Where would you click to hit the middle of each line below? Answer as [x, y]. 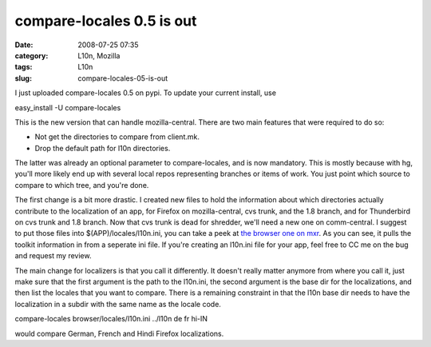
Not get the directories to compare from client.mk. [117, 137]
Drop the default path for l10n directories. [103, 148]
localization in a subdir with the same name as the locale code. [118, 304]
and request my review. [53, 256]
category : [32, 55]
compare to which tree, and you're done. [82, 185]
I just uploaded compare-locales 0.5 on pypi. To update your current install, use [146, 93]
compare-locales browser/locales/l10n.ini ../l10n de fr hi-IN [111, 319]
